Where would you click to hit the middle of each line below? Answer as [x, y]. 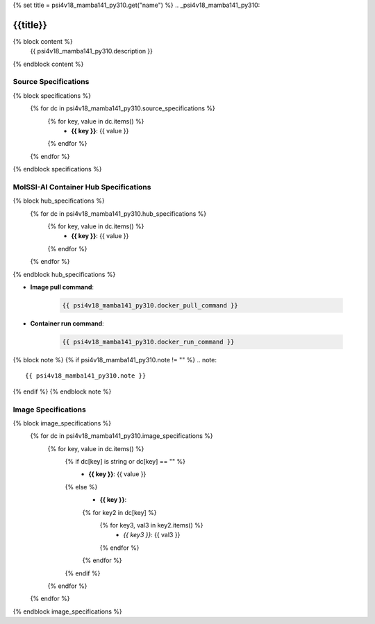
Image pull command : [62, 287]
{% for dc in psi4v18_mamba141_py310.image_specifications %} [122, 436]
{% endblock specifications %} [57, 169]
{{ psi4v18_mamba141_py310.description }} [91, 51]
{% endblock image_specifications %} [68, 612]
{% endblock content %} [48, 64]
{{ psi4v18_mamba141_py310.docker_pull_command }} [150, 306]
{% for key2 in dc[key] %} [119, 512]
